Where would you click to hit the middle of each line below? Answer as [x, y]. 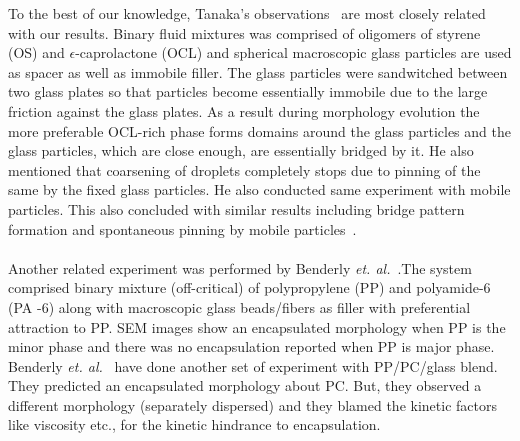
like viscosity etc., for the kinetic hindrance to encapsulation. [194, 424]
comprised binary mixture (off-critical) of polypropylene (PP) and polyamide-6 [249, 287]
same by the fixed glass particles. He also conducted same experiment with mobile [259, 189]
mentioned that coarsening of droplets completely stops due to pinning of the [244, 169]
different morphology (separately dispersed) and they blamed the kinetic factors [252, 404]
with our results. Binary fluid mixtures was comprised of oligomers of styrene [244, 32]
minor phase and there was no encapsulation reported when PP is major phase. [251, 346]
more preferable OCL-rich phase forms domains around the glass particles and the [259, 130]
